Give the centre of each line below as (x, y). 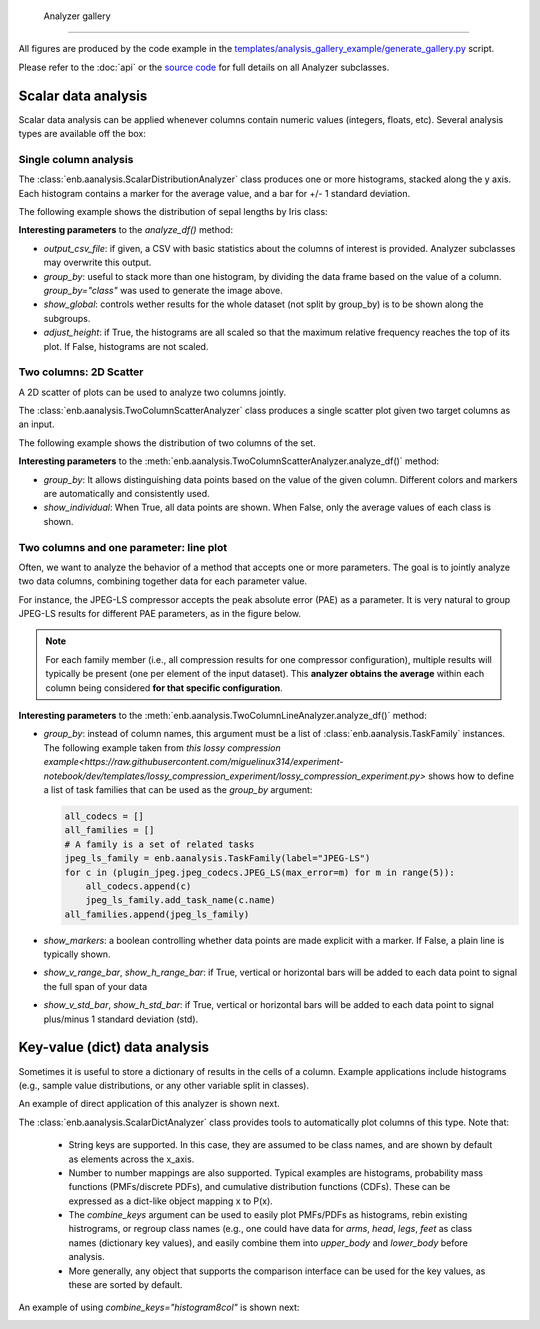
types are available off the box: (82, 134)
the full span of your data (95, 986)
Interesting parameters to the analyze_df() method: (126, 230)
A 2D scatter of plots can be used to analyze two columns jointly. (152, 392)
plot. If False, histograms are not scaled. (126, 346)
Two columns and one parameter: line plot (123, 547)
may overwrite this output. (97, 262)
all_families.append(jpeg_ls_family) (157, 914)
